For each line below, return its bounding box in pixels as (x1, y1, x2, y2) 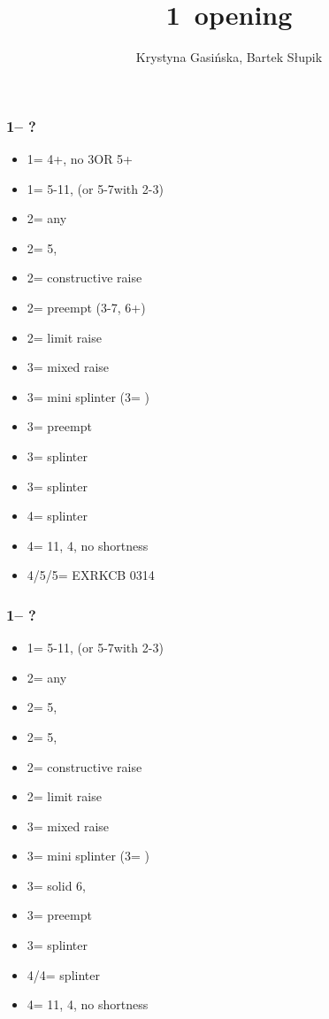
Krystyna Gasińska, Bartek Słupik (135, 48, 323, 66)
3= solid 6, (27, 876, 86, 894)
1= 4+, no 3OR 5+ (27, 150, 133, 168)
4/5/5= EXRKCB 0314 (27, 566, 155, 584)
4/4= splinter (27, 965, 100, 984)
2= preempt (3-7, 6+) (27, 297, 146, 316)
